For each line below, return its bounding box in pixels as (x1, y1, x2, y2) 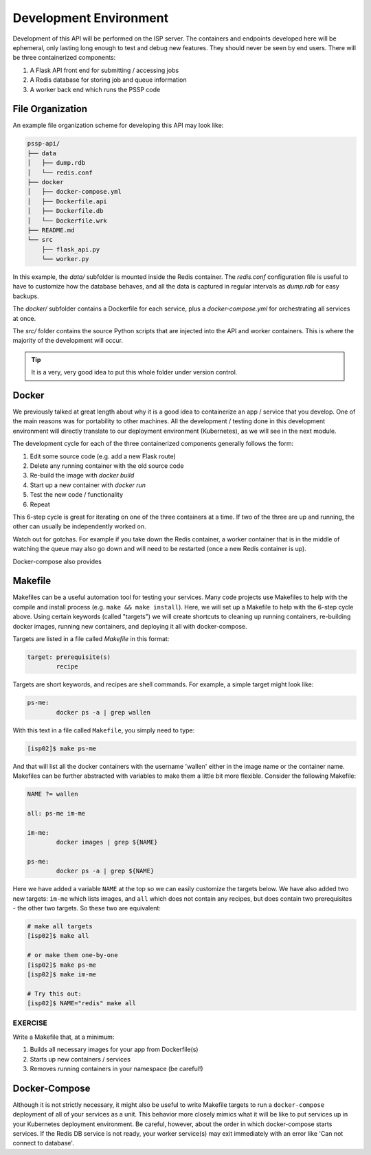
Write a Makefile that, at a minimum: (12, 1033, 115, 1041)
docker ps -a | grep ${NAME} (56, 867, 155, 875)
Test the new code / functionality (30, 491, 124, 499)
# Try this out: (27, 989, 82, 998)
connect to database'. (12, 1139, 75, 1147)
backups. (12, 292, 39, 300)
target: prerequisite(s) (27, 653, 111, 661)
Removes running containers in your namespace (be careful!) (30, 1065, 203, 1073)
